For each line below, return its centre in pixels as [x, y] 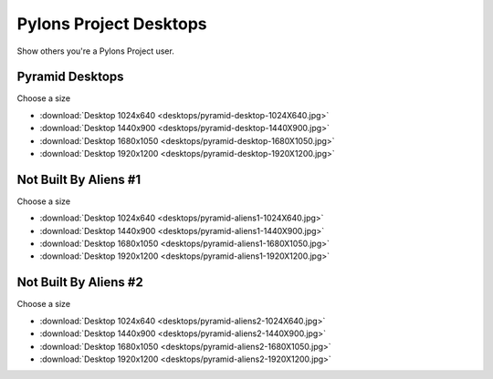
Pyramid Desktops [70, 77]
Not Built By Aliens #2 [80, 282]
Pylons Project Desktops [112, 24]
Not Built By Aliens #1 [79, 179]
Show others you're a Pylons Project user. [96, 51]
